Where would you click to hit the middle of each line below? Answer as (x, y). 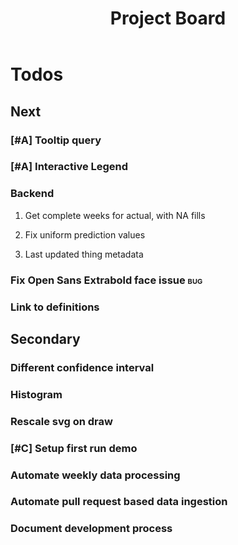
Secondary (45, 338)
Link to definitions (55, 307)
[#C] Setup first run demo (74, 448)
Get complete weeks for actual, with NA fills (115, 215)
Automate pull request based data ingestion (119, 502)
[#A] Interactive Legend (69, 167)
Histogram (36, 394)
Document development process (91, 529)
